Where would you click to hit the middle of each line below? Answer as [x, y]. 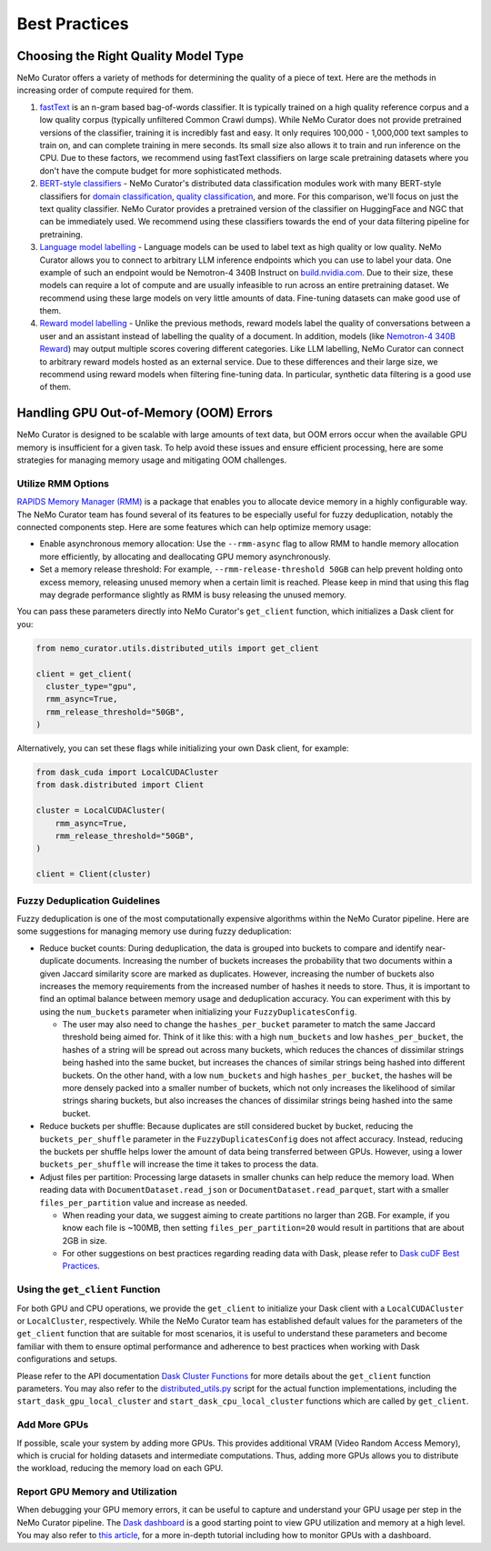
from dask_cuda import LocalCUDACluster [127, 772]
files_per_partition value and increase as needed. [144, 1202]
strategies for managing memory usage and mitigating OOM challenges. [152, 460]
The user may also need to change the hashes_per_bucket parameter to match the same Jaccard [249, 1025]
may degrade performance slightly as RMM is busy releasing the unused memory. [193, 595]
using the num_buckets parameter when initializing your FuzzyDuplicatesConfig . [198, 1011]
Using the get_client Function [89, 1289]
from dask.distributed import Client [120, 785]
